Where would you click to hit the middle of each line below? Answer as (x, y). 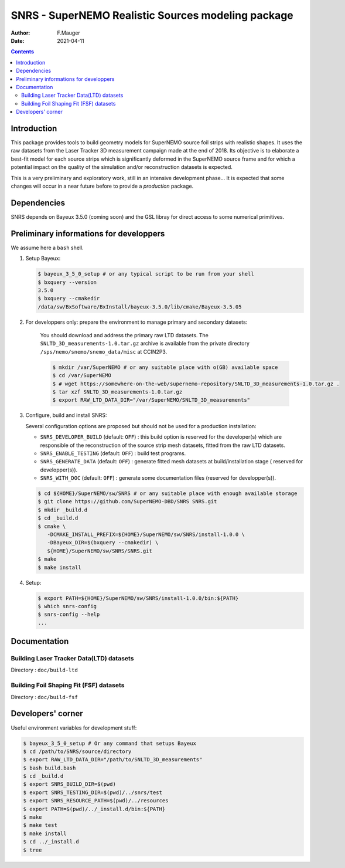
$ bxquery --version (67, 282)
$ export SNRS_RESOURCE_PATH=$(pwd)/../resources (96, 801)
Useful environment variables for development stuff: (74, 728)
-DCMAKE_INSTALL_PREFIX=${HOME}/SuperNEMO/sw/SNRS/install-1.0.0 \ (146, 535)
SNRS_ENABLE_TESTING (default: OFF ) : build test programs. (113, 453)
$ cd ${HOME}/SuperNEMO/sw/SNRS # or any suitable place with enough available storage (168, 494)
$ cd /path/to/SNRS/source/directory (77, 751)
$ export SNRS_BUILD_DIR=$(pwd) (70, 784)
